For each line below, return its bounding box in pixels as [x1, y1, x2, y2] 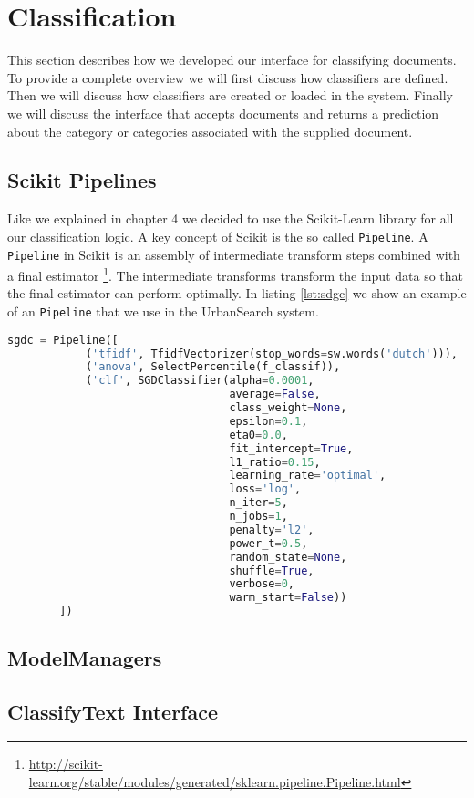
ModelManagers [7, 644, 162, 672]
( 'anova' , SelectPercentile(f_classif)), [85, 360, 341, 374]
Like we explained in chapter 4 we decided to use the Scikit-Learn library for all [7, 209, 454, 228]
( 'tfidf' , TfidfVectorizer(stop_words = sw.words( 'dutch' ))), [85, 347, 459, 360]
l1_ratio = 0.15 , [229, 455, 321, 469]
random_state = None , [229, 550, 347, 564]
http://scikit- [28, 754, 103, 773]
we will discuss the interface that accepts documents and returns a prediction [7, 103, 439, 122]
